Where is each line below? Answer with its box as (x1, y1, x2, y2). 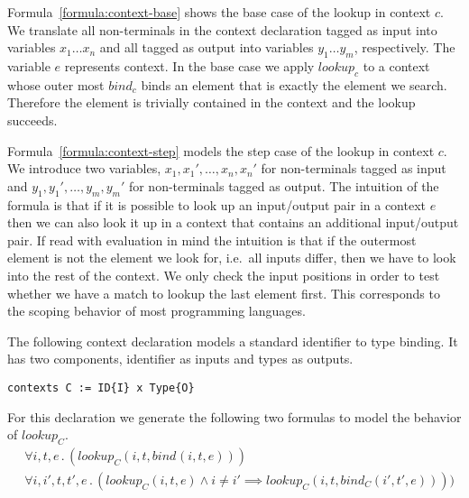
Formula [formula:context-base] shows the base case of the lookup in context (7, 3, 431, 21)
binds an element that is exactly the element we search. (141, 75, 447, 94)
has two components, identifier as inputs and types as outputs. (7, 349, 354, 368)
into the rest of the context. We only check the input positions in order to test (7, 265, 440, 284)
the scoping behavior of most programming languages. (7, 301, 306, 320)
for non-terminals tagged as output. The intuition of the (128, 176, 439, 195)
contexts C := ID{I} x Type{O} (7, 381, 195, 394)
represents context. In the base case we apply (64, 56, 315, 75)
